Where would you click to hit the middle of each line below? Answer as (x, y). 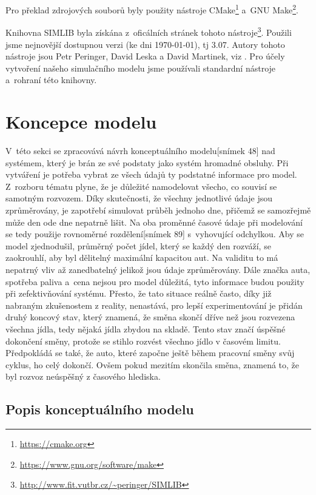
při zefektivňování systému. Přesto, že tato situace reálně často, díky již (139, 293)
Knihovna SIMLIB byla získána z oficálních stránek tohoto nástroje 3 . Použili (149, 31)
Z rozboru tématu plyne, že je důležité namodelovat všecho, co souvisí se (141, 186)
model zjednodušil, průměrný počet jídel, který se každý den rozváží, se (138, 245)
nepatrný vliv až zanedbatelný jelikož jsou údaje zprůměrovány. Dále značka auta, (158, 269)
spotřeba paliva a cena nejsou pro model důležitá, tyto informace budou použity (155, 281)
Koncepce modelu (81, 122)
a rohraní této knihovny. (51, 80)
